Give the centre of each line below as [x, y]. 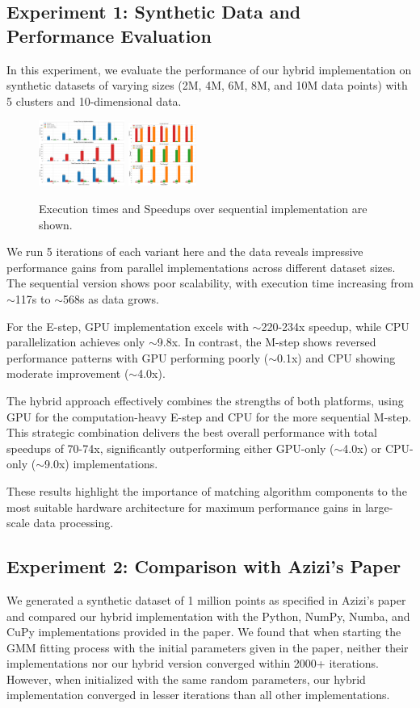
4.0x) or [362, 448]
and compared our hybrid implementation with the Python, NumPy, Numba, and [208, 616]
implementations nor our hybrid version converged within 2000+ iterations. [193, 663]
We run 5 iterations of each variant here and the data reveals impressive [185, 251]
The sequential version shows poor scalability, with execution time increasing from [210, 283]
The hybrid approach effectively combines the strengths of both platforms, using [205, 400]
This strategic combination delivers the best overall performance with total [192, 432]
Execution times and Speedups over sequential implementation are [203, 209]
